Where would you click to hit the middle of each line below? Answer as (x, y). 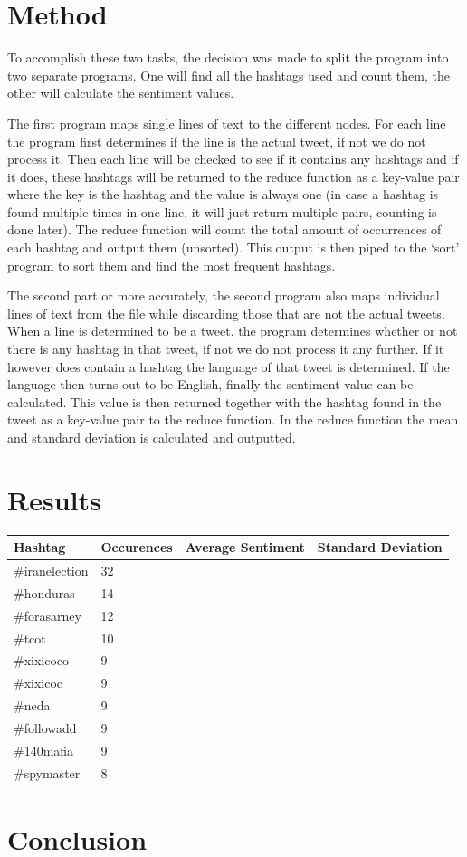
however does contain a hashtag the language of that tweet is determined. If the (229, 366)
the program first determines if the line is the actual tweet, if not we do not (217, 141)
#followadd (45, 727)
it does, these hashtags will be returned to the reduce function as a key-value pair (233, 176)
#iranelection (51, 571)
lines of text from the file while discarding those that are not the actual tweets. (226, 313)
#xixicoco (42, 660)
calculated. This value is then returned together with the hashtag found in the (224, 401)
